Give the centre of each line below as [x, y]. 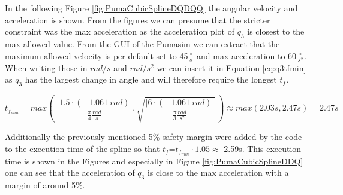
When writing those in [46, 67]
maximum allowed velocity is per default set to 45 [97, 55]
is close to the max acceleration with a [218, 173]
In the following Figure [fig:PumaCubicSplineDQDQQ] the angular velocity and [151, 8]
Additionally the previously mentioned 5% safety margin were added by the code [154, 137]
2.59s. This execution [263, 148]
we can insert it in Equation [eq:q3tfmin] [231, 67]
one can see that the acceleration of [70, 173]
